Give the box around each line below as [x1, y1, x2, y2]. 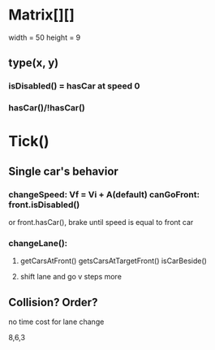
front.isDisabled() [8, 199, 80, 210]
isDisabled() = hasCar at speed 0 [8, 80, 140, 92]
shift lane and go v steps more [19, 272, 122, 282]
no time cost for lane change [8, 317, 105, 326]
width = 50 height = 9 [8, 32, 81, 42]
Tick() [8, 132, 50, 151]
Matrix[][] [8, 6, 75, 24]
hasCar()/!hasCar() [8, 102, 85, 114]
